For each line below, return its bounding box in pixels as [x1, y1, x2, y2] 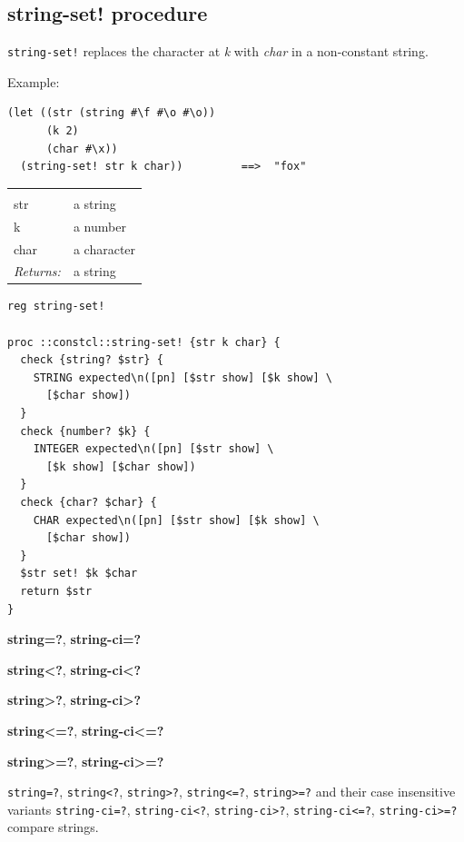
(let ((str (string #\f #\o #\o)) [7, 106, 216, 120]
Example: [7, 72, 60, 91]
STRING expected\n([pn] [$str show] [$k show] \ [33, 371, 332, 384]
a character [73, 239, 136, 258]
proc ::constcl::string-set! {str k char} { [7, 335, 281, 349]
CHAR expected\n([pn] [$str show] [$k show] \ [33, 513, 320, 527]
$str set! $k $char [20, 567, 138, 580]
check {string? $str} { [20, 353, 163, 367]
